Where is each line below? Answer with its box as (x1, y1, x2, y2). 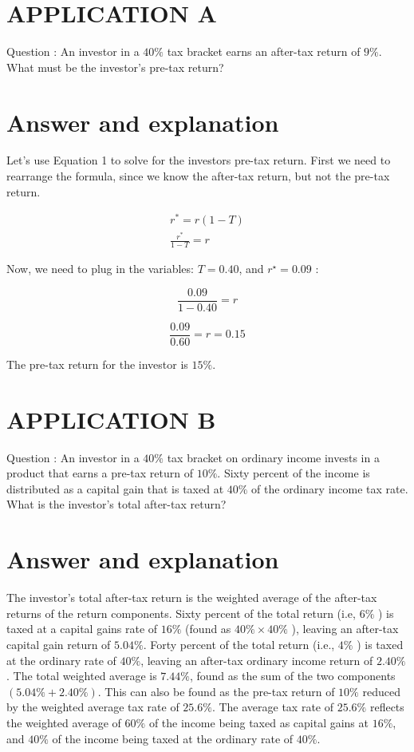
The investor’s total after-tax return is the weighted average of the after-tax (6, 589, 377, 606)
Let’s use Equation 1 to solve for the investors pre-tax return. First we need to (6, 152, 391, 168)
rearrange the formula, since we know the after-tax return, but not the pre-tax (6, 168, 390, 184)
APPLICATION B (6, 402, 216, 435)
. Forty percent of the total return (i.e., (143, 635, 335, 652)
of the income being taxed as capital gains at (148, 714, 369, 730)
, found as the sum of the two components (189, 667, 396, 684)
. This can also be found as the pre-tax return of (97, 683, 335, 699)
